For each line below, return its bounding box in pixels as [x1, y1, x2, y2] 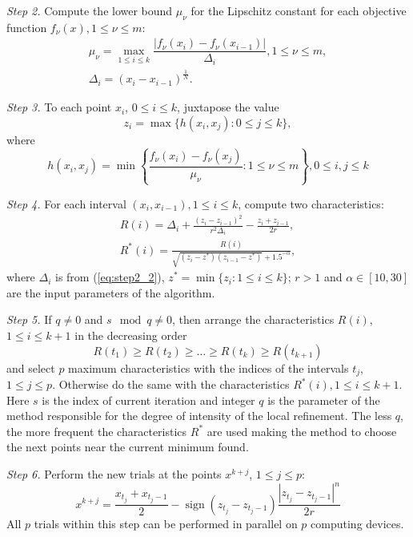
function [6, 18, 47, 35]
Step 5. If [6, 311, 52, 328]
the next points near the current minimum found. [6, 438, 249, 455]
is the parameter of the [267, 391, 380, 408]
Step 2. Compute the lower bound [6, 2, 173, 18]
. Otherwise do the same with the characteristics [52, 376, 290, 393]
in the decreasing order [74, 327, 187, 343]
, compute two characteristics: [238, 195, 384, 212]
